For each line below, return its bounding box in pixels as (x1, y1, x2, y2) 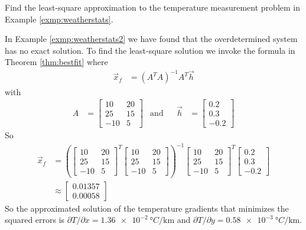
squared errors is (5, 213, 65, 226)
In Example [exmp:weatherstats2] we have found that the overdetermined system (5, 33, 298, 45)
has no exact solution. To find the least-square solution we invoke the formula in (5, 44, 295, 56)
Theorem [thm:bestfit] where (5, 56, 108, 68)
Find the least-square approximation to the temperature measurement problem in (5, 1, 300, 13)
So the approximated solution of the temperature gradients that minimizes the (5, 202, 289, 214)
